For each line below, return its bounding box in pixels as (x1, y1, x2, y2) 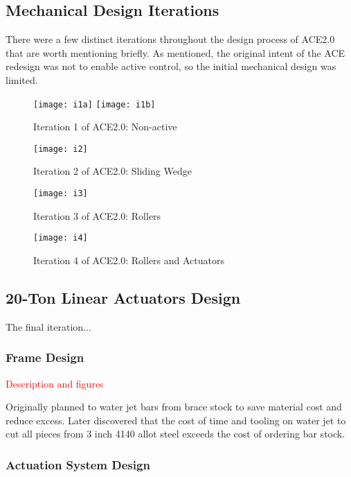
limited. (6, 72, 38, 87)
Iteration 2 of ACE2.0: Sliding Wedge (33, 164, 192, 178)
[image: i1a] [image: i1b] (33, 99, 156, 110)
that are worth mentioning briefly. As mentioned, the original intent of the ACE (6, 45, 345, 60)
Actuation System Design (6, 456, 150, 473)
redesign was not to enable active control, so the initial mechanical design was (6, 59, 336, 73)
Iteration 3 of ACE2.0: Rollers (33, 208, 161, 223)
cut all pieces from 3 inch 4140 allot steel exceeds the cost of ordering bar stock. (6, 426, 345, 441)
